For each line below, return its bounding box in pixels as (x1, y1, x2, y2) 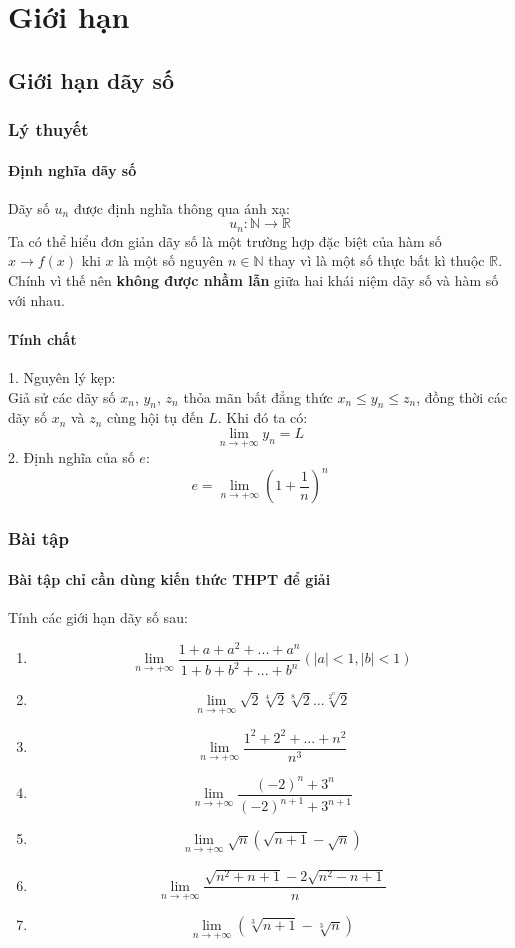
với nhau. (8, 289, 65, 310)
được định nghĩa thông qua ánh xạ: (73, 197, 290, 218)
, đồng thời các (416, 386, 508, 407)
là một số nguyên (118, 250, 224, 271)
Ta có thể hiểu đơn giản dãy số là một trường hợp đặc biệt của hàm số (8, 230, 442, 251)
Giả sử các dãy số (8, 386, 116, 407)
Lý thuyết (8, 117, 89, 142)
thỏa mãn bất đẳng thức (183, 386, 333, 407)
